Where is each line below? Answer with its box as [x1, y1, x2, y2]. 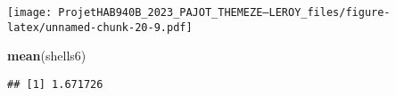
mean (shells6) [7, 46, 87, 65]
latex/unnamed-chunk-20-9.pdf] [7, 20, 193, 34]
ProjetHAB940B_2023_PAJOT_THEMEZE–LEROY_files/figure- [58, 6, 391, 19]
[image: [7, 6, 53, 19]
